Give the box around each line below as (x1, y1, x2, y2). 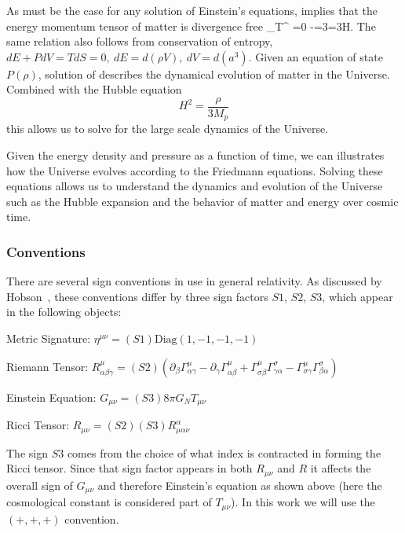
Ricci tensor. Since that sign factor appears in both (6, 460, 253, 476)
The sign (6, 444, 48, 461)
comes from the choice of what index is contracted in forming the (67, 444, 381, 461)
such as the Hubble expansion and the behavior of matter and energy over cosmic (6, 193, 399, 209)
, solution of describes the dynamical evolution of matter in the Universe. (38, 65, 390, 82)
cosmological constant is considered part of (6, 494, 212, 510)
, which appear (322, 288, 393, 304)
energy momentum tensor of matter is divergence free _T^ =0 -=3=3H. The (6, 17, 376, 34)
